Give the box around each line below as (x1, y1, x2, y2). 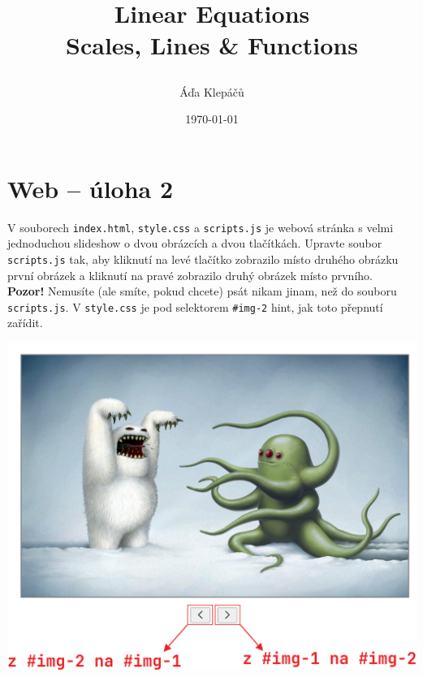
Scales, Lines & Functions (66, 28, 358, 62)
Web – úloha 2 (7, 171, 174, 205)
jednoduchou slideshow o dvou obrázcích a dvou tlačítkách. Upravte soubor (7, 235, 382, 252)
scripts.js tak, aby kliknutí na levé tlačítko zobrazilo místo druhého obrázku (7, 250, 399, 267)
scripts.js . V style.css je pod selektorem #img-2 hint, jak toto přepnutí (7, 298, 383, 315)
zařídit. (7, 314, 43, 331)
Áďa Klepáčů (179, 83, 244, 100)
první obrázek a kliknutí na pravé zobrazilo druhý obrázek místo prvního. (7, 266, 373, 283)
